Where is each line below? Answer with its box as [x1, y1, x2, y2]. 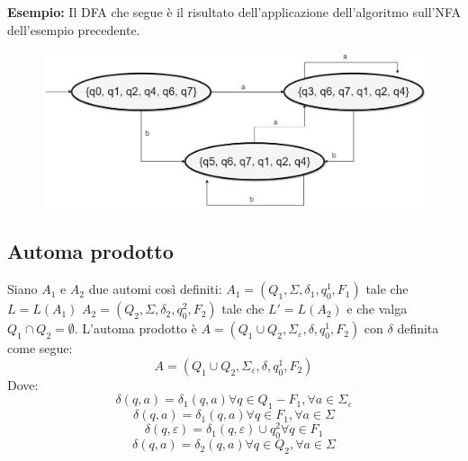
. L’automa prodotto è [74, 319, 197, 338]
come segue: [7, 339, 73, 358]
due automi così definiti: [88, 279, 222, 298]
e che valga [346, 299, 408, 318]
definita [397, 319, 439, 338]
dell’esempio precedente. [7, 20, 140, 39]
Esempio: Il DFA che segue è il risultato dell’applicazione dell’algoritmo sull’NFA [7, 3, 462, 21]
